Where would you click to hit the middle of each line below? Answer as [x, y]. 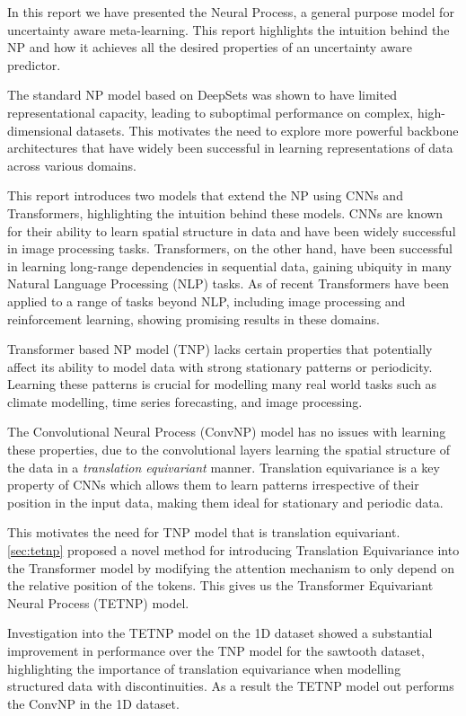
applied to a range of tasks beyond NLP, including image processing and [207, 301]
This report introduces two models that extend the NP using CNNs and [205, 195]
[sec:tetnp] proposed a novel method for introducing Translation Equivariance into [233, 550]
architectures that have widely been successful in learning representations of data [230, 148]
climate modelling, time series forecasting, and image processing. [185, 401]
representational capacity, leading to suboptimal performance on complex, [211, 112]
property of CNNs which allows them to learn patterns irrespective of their [213, 485]
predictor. [34, 64]
